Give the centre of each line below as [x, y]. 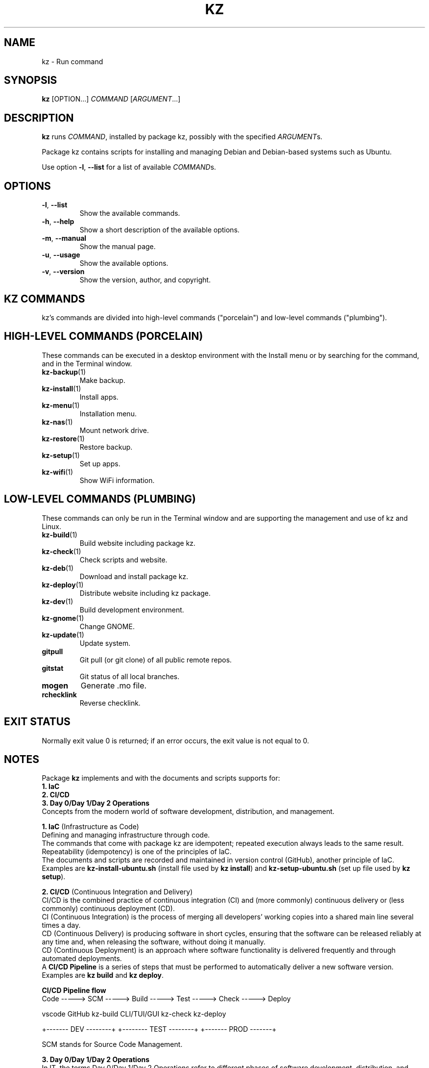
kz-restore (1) [63, 438]
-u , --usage [61, 255]
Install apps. [99, 397]
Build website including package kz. [138, 543]
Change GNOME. [107, 626]
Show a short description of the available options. [160, 230]
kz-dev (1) [58, 601]
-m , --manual [64, 238]
